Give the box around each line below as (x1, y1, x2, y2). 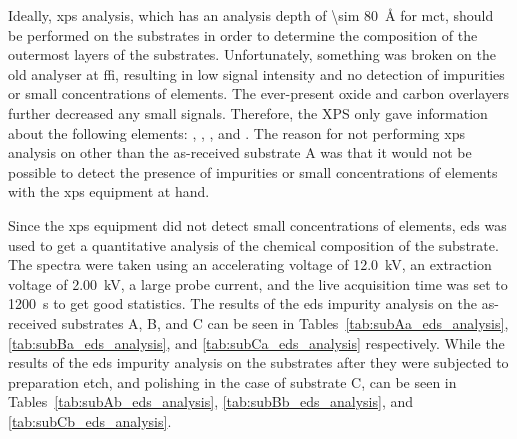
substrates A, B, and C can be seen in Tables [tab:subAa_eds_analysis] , (61, 312, 509, 333)
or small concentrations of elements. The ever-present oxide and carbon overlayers (8, 83, 510, 104)
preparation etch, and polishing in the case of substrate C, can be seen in (8, 371, 457, 392)
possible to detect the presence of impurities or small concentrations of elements (8, 161, 498, 182)
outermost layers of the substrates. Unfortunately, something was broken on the (8, 44, 497, 65)
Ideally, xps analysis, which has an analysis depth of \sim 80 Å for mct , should (8, 5, 494, 25)
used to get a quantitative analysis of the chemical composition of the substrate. (8, 234, 499, 255)
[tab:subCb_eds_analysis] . (8, 410, 172, 431)
